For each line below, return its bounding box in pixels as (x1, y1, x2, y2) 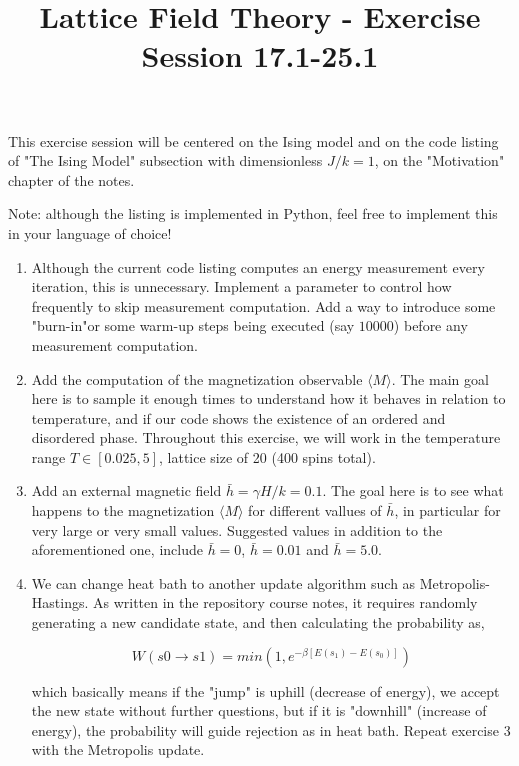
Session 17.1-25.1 (141, 35, 379, 76)
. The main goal (391, 368, 489, 389)
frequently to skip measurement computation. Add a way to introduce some (31, 295, 496, 316)
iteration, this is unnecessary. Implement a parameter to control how (31, 276, 452, 297)
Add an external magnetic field (31, 480, 222, 501)
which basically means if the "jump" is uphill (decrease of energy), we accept (31, 680, 500, 701)
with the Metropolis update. (31, 739, 205, 760)
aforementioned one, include (31, 539, 203, 560)
